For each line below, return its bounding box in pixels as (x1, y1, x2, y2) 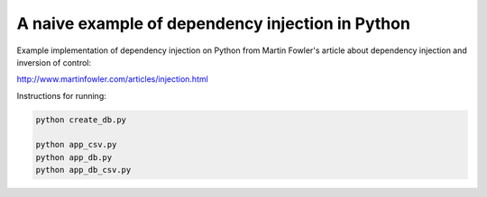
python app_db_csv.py (35, 165, 132, 175)
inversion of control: (16, 57, 92, 67)
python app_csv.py (35, 139, 117, 150)
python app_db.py (35, 152, 113, 162)
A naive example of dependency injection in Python (16, 13, 410, 33)
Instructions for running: (16, 90, 107, 101)
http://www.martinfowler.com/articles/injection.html (16, 74, 209, 85)
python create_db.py (35, 114, 126, 125)
